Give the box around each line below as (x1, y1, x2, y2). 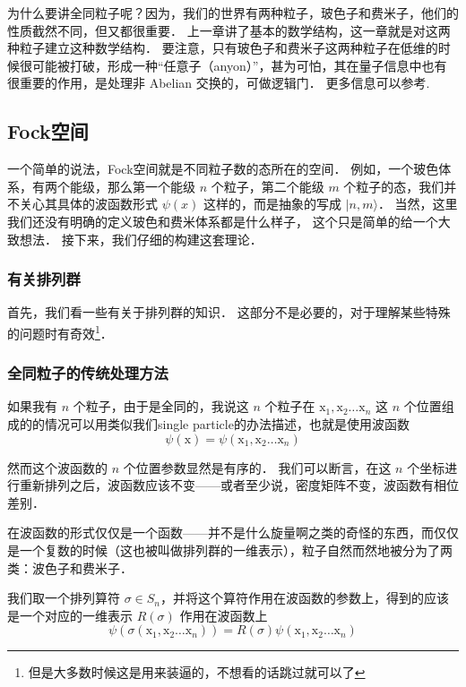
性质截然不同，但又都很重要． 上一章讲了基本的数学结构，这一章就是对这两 (7, 21, 451, 39)
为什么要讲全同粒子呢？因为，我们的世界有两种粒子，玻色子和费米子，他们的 (7, 4, 459, 21)
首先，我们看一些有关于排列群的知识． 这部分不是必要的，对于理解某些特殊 (7, 303, 451, 322)
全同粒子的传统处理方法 (7, 362, 168, 384)
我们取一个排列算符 (7, 588, 120, 607)
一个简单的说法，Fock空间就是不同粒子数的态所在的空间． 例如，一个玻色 (7, 159, 439, 178)
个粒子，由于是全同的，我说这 (73, 397, 249, 416)
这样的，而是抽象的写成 (203, 194, 341, 213)
